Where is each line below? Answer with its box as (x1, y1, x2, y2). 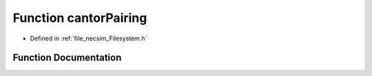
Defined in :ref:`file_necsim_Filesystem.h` (30, 34, 147, 42)
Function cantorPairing (12, 10, 147, 25)
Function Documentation (12, 52, 122, 64)
